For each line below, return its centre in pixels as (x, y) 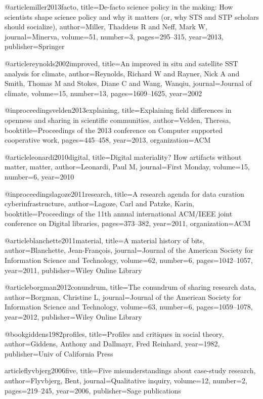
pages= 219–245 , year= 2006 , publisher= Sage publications (93, 390)
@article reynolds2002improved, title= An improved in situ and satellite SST (121, 63)
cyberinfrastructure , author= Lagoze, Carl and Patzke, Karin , (99, 204)
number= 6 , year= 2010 (39, 176)
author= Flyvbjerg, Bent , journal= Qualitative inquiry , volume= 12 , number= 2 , (126, 380)
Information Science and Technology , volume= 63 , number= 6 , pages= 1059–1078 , (129, 307)
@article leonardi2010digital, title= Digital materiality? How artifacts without (123, 157)
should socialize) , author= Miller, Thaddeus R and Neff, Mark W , (106, 27)
